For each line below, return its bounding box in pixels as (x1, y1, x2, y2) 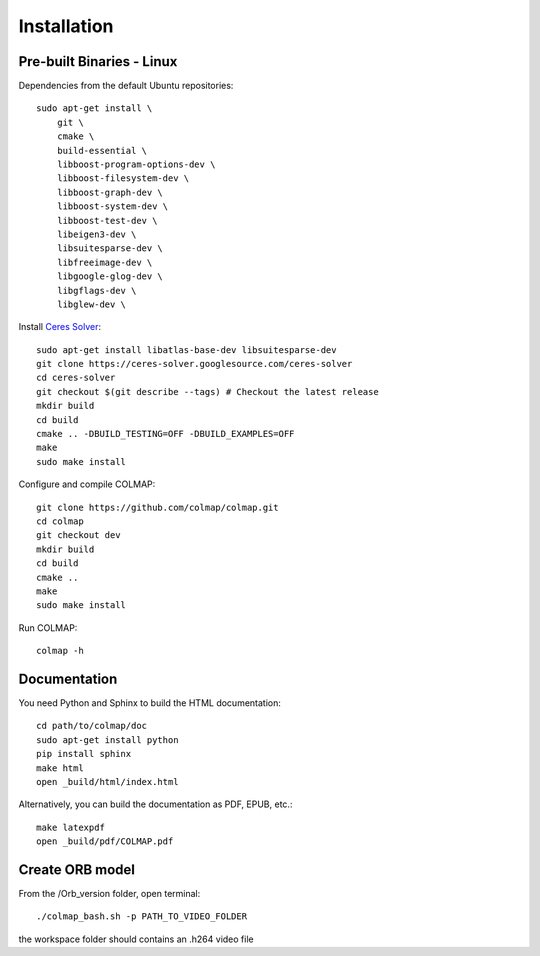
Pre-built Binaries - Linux (18, 53, 178, 70)
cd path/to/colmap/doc (36, 720, 148, 732)
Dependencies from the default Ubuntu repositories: (18, 80, 234, 92)
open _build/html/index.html (36, 776, 179, 787)
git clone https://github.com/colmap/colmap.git (36, 501, 279, 513)
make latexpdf (36, 821, 105, 833)
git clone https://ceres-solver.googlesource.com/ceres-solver (36, 358, 353, 370)
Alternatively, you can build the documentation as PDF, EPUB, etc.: (18, 798, 293, 810)
